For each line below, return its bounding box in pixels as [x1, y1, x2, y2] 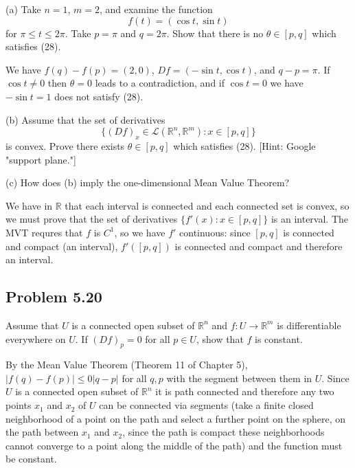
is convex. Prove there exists [5, 138, 125, 153]
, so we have [114, 225, 165, 239]
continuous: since [179, 225, 251, 239]
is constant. [255, 331, 303, 346]
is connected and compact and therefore [174, 238, 343, 253]
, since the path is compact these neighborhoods [122, 425, 325, 439]
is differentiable [277, 317, 341, 332]
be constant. [5, 452, 57, 466]
